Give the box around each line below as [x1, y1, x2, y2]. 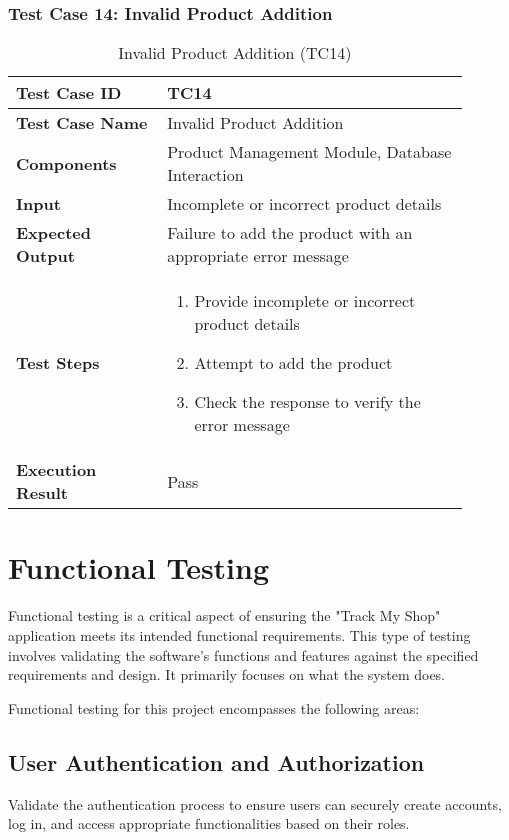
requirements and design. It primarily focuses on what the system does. [8, 664, 446, 685]
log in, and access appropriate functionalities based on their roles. [8, 813, 410, 834]
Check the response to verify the [194, 390, 421, 414]
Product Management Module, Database [167, 140, 452, 164]
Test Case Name [16, 111, 148, 135]
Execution [16, 458, 97, 482]
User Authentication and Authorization [8, 746, 425, 777]
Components [16, 151, 117, 175]
